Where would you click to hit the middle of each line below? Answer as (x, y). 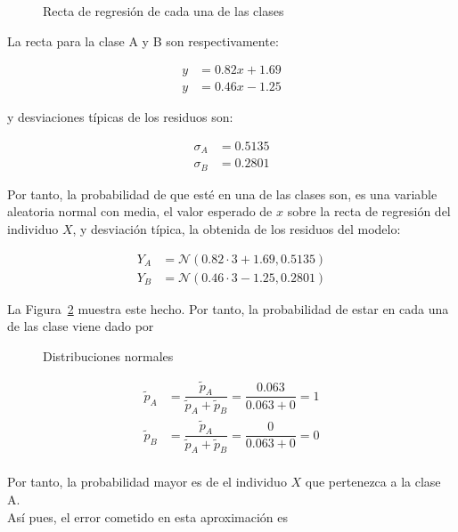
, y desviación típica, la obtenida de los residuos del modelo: (237, 229)
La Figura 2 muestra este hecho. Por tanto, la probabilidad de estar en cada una (228, 308)
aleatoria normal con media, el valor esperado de (140, 211)
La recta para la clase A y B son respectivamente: (143, 40)
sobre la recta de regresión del (369, 211)
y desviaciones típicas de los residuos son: (120, 117)
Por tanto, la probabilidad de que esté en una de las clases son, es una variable (222, 193)
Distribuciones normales (108, 355)
